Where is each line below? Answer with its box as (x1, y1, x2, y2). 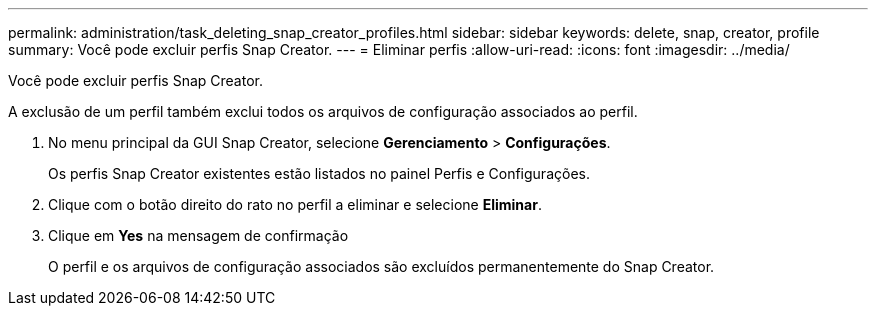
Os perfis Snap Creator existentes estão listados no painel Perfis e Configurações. (48, 165, 590, 182)
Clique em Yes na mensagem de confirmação (48, 227, 349, 244)
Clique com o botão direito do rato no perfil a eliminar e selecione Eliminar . (48, 196, 542, 213)
